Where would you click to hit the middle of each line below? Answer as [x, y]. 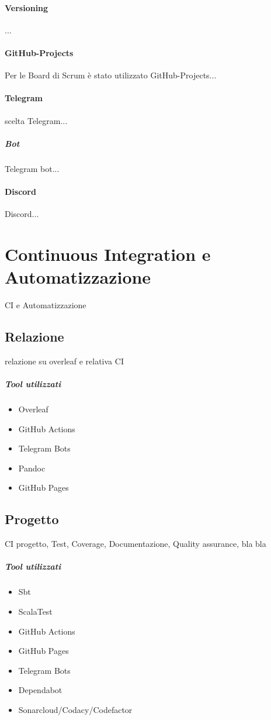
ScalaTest [35, 611]
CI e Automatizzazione [46, 305]
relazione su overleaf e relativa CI [64, 361]
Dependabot [40, 690]
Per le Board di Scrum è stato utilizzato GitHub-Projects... [111, 75]
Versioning [27, 7]
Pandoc [32, 468]
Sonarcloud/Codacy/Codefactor [75, 709]
